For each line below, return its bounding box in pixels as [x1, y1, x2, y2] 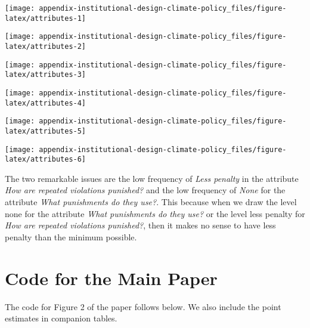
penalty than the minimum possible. [5, 230, 137, 243]
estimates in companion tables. [5, 312, 117, 324]
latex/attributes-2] [5, 42, 86, 51]
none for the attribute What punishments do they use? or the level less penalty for [5, 207, 305, 219]
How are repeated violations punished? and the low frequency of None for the [5, 184, 286, 196]
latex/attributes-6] [5, 155, 86, 164]
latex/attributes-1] [5, 14, 86, 23]
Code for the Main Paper [5, 265, 218, 290]
